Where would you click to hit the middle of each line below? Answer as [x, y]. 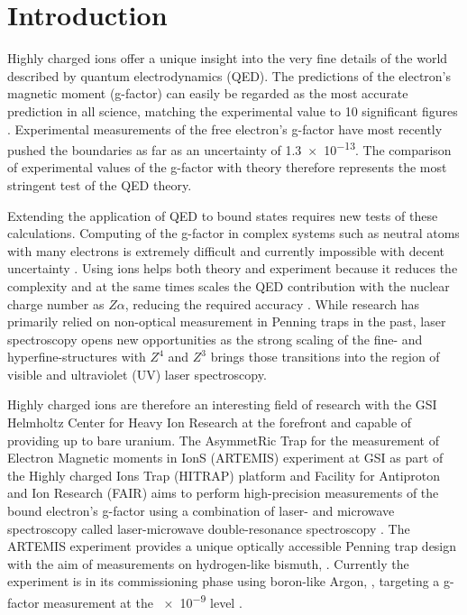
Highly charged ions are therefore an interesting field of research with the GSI [222, 404]
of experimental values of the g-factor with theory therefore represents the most [227, 167]
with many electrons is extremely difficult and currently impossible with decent [226, 250]
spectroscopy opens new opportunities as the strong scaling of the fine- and [215, 339]
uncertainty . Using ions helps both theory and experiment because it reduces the [233, 268]
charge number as [56, 303]
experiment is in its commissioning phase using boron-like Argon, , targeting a [224, 581]
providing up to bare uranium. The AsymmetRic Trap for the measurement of [223, 440]
